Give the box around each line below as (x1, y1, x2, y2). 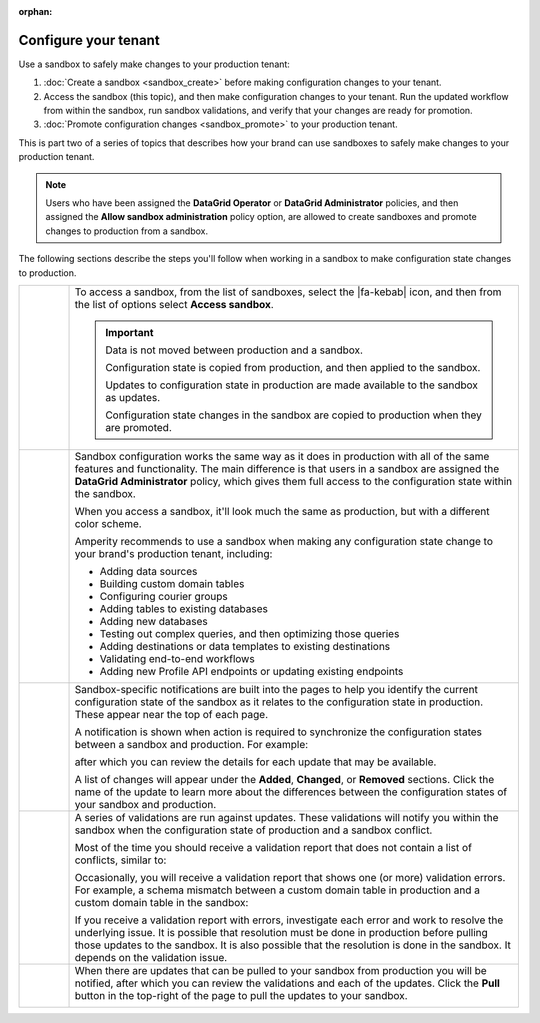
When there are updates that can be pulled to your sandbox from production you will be (74, 963, 487, 977)
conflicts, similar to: (74, 853, 167, 867)
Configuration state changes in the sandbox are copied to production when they (105, 408, 482, 422)
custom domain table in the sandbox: (74, 895, 249, 909)
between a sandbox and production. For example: (74, 737, 309, 751)
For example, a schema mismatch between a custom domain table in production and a (74, 883, 480, 897)
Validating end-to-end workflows (99, 651, 255, 665)
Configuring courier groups (99, 589, 229, 603)
